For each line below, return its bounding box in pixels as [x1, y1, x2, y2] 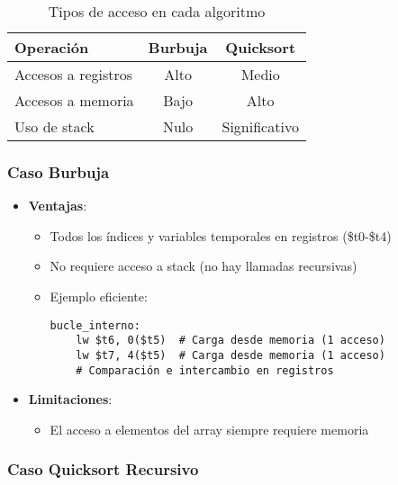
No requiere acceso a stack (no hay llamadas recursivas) [50, 256, 357, 275]
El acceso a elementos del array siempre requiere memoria [50, 419, 369, 438]
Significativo [222, 116, 299, 137]
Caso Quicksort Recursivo [7, 458, 199, 481]
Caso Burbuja [7, 160, 110, 183]
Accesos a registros [14, 64, 133, 85]
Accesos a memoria [14, 90, 134, 111]
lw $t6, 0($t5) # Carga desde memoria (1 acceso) [76, 334, 385, 347]
